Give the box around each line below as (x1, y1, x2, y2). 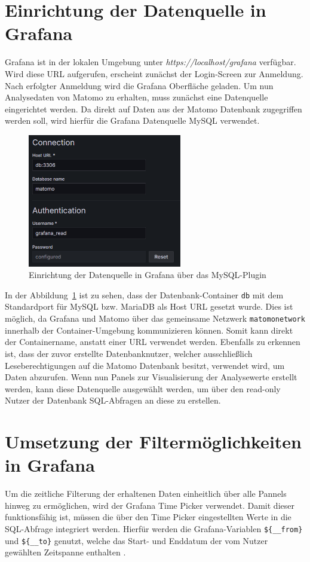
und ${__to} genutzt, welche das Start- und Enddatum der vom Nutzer (5, 534, 268, 546)
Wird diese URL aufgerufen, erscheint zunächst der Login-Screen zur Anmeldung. (5, 67, 303, 80)
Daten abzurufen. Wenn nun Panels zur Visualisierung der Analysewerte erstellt (5, 371, 297, 383)
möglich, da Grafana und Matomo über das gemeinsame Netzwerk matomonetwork (5, 312, 305, 325)
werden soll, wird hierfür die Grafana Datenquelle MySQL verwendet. (5, 114, 260, 127)
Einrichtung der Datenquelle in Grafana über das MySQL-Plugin (29, 268, 266, 281)
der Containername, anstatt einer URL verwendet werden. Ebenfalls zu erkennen (5, 335, 300, 348)
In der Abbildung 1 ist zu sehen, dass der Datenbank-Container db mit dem (5, 288, 284, 301)
